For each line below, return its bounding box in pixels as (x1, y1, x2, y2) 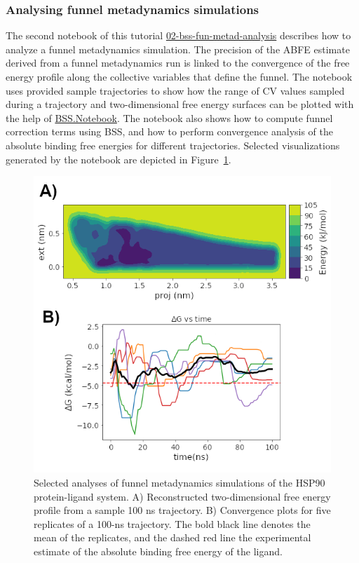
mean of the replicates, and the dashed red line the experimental (34, 530, 311, 545)
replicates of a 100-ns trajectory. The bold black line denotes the (34, 516, 311, 531)
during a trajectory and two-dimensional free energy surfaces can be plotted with (6, 97, 354, 111)
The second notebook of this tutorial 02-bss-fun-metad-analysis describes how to (6, 28, 351, 43)
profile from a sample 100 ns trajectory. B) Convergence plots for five (34, 503, 331, 517)
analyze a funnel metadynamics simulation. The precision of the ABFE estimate (6, 41, 350, 56)
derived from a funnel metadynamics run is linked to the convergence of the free (6, 55, 350, 70)
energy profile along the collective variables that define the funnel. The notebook (6, 69, 353, 83)
